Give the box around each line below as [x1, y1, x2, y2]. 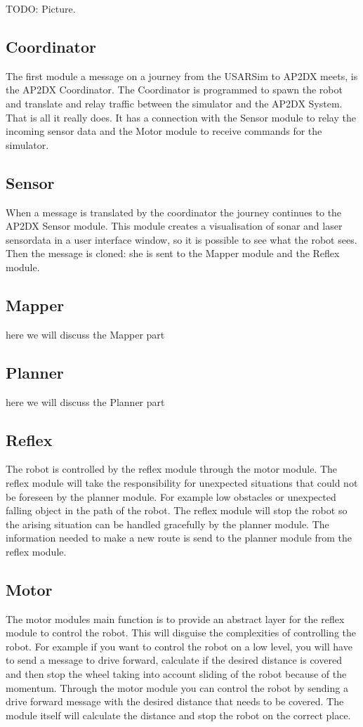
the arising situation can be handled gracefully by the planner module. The [6, 516, 329, 531]
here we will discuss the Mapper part [6, 327, 165, 341]
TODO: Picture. [6, 1, 76, 15]
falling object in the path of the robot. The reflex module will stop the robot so [6, 503, 348, 518]
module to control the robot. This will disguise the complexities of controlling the [6, 625, 356, 640]
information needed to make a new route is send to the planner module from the [6, 530, 352, 545]
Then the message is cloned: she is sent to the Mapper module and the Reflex [6, 246, 340, 261]
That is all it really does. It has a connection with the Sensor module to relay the [6, 110, 356, 124]
